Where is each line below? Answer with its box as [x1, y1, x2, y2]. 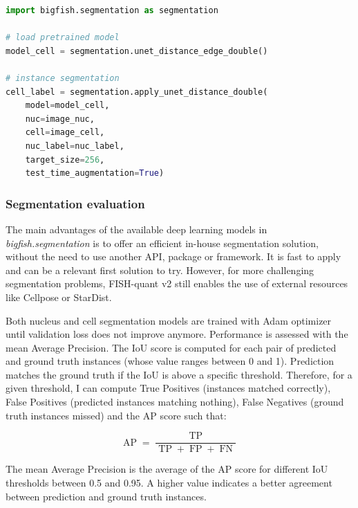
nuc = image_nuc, [25, 114, 95, 124]
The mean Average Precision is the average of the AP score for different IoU [6, 462, 328, 476]
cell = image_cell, [25, 127, 105, 138]
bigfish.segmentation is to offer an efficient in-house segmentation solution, [6, 235, 319, 250]
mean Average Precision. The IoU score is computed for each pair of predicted [6, 340, 337, 354]
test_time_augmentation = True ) [25, 168, 164, 179]
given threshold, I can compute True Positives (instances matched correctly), [6, 381, 331, 395]
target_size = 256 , [25, 154, 105, 165]
